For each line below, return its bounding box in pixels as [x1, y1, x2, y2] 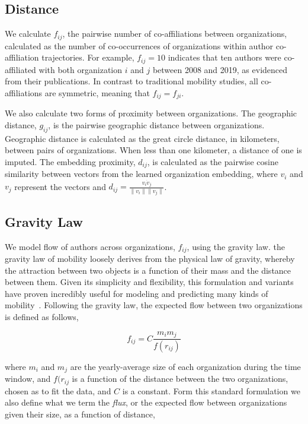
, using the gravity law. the [187, 240, 285, 252]
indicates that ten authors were [168, 51, 281, 64]
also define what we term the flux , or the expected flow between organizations [5, 396, 287, 409]
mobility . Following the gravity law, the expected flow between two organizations [5, 299, 303, 311]
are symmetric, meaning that [44, 86, 150, 99]
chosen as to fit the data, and [5, 384, 111, 397]
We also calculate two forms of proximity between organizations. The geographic [5, 107, 297, 119]
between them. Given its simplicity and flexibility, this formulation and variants [5, 276, 294, 288]
